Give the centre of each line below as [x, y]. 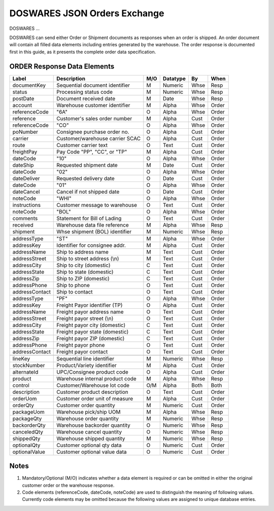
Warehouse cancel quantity [89, 432]
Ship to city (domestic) [84, 265]
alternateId [25, 372]
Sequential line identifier [85, 358]
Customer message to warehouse [97, 205]
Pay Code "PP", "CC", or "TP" [92, 152]
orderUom [25, 398]
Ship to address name [83, 252]
